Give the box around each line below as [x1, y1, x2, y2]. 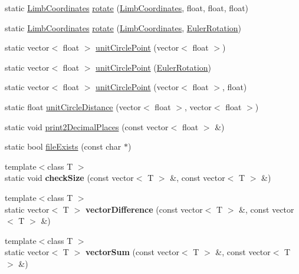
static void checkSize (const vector [5, 171, 134, 184]
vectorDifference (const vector [85, 203, 203, 215]
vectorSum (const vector [85, 246, 179, 258]
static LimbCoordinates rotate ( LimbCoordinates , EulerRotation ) [5, 21, 242, 34]
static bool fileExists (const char [5, 140, 121, 153]
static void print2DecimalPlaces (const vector [5, 120, 169, 133]
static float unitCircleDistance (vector [5, 100, 142, 113]
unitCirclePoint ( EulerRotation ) [96, 61, 212, 73]
